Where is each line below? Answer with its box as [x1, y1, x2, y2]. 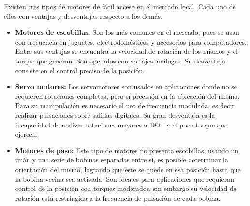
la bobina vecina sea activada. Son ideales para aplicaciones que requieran [15, 174, 235, 184]
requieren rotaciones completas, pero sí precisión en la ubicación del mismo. [15, 91, 240, 101]
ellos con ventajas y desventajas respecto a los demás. [4, 11, 162, 21]
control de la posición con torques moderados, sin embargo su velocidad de [15, 183, 236, 193]
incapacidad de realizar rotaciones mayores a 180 [15, 119, 160, 129]
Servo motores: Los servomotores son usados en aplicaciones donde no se [15, 81, 237, 92]
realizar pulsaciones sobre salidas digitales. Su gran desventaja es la [15, 110, 215, 120]
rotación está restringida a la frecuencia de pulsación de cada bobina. [15, 192, 221, 203]
